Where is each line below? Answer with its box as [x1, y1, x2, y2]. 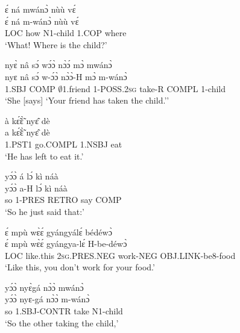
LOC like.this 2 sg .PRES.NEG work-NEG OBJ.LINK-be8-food [5, 249, 236, 261]
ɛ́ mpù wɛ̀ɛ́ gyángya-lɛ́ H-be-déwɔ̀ [5, 237, 127, 250]
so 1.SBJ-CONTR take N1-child [5, 305, 123, 317]
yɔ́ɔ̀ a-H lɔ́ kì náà [5, 181, 68, 194]
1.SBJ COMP [5, 82, 55, 95]
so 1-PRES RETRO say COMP [5, 193, 122, 206]
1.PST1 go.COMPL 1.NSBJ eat [5, 137, 122, 150]
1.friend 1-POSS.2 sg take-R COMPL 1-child [62, 82, 226, 95]
